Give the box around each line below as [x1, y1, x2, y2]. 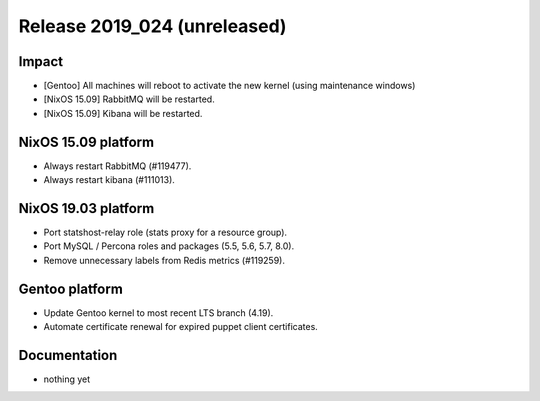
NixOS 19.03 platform [18, 200, 155, 217]
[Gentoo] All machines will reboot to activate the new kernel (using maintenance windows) [43, 80, 416, 92]
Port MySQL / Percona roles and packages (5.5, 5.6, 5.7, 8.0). [43, 240, 295, 252]
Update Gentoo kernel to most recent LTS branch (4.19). [43, 306, 274, 319]
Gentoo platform [18, 280, 124, 297]
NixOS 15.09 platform [18, 133, 155, 150]
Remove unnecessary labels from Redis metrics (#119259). [43, 254, 285, 266]
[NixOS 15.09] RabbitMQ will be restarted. [43, 93, 215, 105]
